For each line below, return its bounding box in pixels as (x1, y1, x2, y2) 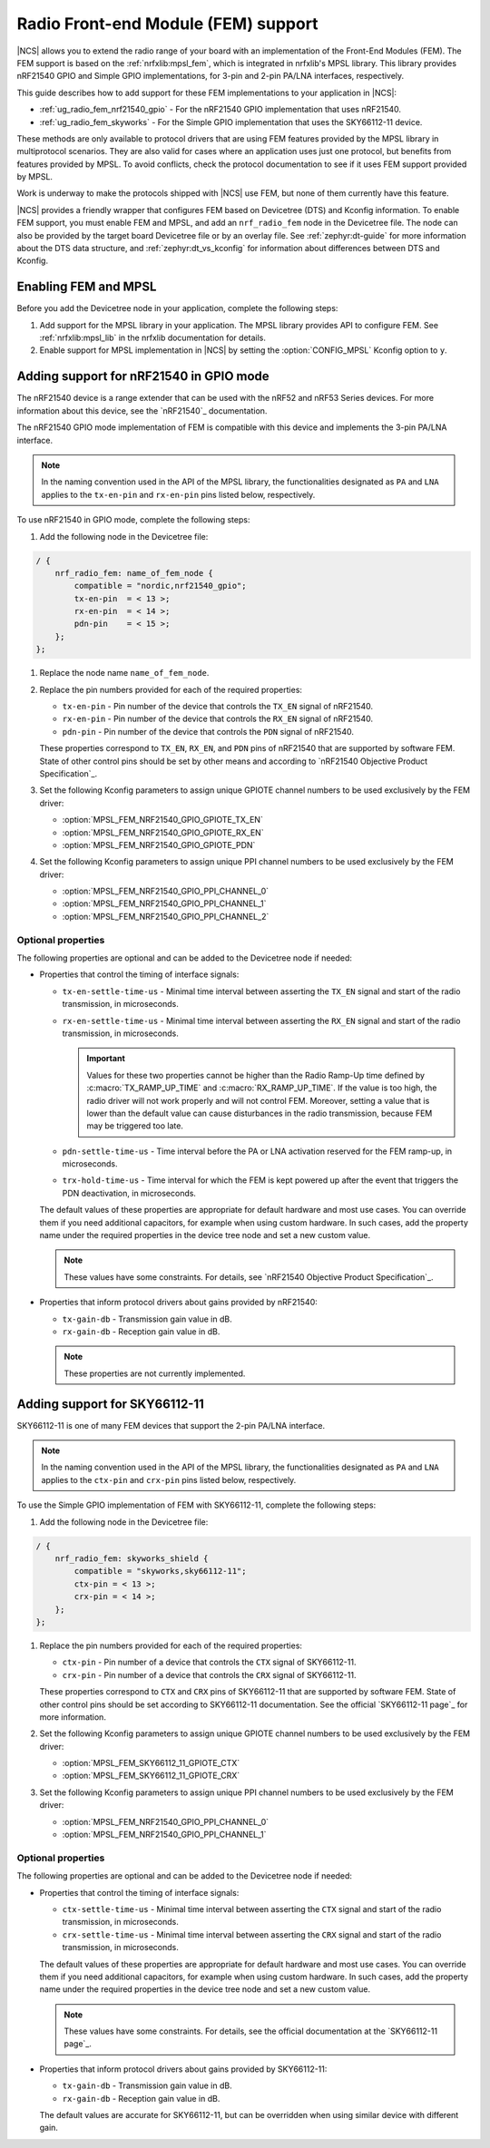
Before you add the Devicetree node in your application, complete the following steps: (16, 303, 338, 314)
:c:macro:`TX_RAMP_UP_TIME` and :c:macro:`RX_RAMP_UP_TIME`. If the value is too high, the (86, 1082, 437, 1093)
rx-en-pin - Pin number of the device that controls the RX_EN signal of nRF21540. (62, 713, 374, 725)
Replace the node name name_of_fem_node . (39, 668, 210, 679)
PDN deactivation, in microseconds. (62, 1187, 197, 1198)
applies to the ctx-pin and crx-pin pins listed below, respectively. (41, 1474, 297, 1485)
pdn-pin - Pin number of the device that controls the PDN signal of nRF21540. (62, 726, 354, 737)
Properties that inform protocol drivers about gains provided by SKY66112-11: (39, 2064, 328, 2075)
